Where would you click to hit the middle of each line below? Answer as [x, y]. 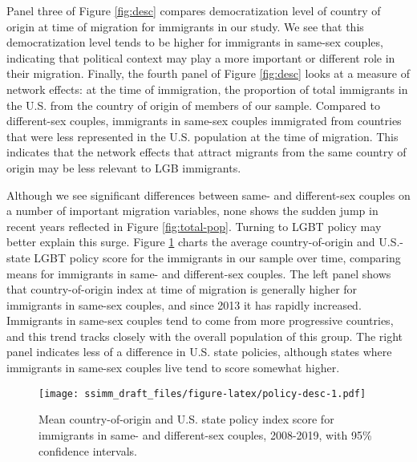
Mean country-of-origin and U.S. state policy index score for [186, 419]
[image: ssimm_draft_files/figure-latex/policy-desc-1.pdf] [202, 393]
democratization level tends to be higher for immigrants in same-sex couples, [195, 42]
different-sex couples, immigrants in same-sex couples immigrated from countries [204, 121]
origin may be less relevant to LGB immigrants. [124, 167]
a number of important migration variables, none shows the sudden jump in [192, 211]
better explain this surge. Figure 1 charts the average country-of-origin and [191, 242]
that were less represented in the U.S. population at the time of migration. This [202, 136]
